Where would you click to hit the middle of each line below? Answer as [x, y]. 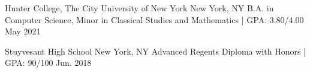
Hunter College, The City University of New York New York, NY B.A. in [139, 8]
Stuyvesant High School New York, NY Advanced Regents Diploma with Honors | [156, 51]
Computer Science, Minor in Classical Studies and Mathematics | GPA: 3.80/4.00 [154, 19]
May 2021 [23, 31]
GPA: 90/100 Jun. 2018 [48, 63]
